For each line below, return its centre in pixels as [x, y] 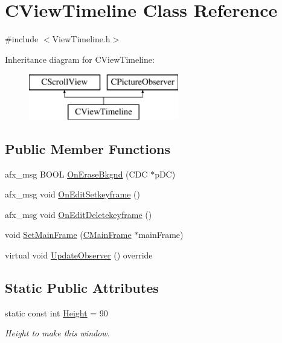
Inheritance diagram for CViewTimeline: [80, 59]
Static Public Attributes [82, 288]
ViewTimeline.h [81, 39]
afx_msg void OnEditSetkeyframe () [72, 194]
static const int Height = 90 [56, 313]
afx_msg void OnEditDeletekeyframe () [79, 214]
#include [22, 39]
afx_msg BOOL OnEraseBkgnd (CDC [76, 174]
